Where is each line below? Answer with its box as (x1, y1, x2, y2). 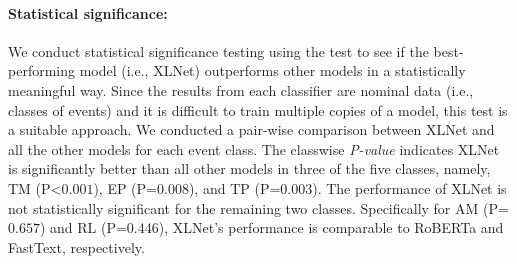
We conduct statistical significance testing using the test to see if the (8, 40, 429, 61)
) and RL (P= (39, 217, 127, 238)
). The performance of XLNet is (312, 177, 507, 198)
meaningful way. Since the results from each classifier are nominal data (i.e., (8, 79, 474, 100)
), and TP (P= (188, 177, 281, 198)
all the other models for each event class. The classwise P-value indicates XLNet (8, 138, 500, 159)
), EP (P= (93, 177, 157, 198)
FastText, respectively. (8, 236, 145, 257)
